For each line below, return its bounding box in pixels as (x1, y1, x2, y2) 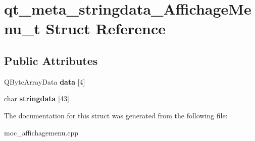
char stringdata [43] (4, 93, 69, 104)
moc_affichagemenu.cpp (4, 127, 78, 137)
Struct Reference (45, 18, 166, 39)
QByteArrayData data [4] (4, 76, 85, 87)
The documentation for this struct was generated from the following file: (4, 110, 228, 120)
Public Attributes (4, 52, 98, 68)
